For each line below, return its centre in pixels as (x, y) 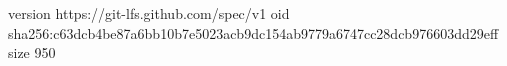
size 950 (32, 52)
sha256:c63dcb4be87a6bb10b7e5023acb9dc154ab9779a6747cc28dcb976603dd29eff (253, 32)
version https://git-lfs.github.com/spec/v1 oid (149, 13)
